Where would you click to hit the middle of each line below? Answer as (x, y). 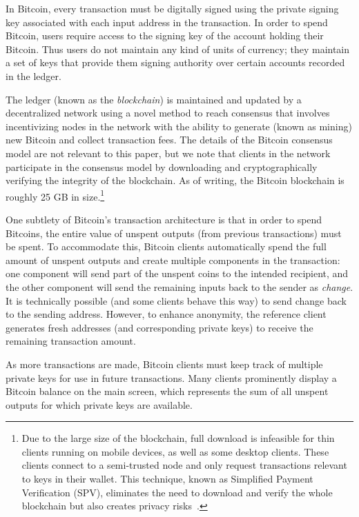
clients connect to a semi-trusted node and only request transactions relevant (184, 465)
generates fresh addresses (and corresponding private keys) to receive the (159, 327)
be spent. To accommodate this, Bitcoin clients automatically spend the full (166, 246)
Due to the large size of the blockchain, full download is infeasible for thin (178, 438)
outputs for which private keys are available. (99, 404)
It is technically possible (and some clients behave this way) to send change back (176, 300)
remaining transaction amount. (71, 341)
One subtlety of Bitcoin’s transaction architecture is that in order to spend (164, 219)
